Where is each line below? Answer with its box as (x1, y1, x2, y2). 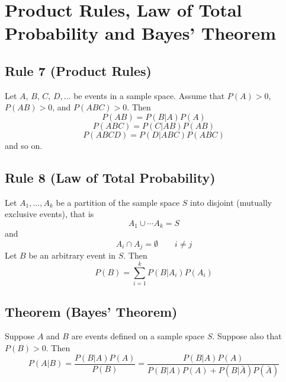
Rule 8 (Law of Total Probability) (5, 168, 216, 186)
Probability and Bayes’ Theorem (5, 21, 276, 45)
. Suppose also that (212, 330, 282, 342)
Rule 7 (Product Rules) (5, 61, 152, 79)
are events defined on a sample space (71, 330, 205, 342)
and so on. (5, 139, 43, 151)
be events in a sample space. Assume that (73, 89, 225, 101)
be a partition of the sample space (56, 196, 180, 208)
